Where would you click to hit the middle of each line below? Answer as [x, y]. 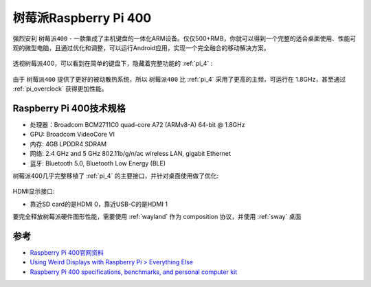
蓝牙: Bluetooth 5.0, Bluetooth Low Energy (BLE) [98, 163]
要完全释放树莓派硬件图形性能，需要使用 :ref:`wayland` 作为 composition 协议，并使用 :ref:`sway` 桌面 [157, 217]
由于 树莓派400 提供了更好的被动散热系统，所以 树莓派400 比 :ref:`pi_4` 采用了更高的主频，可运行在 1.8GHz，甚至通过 [179, 79]
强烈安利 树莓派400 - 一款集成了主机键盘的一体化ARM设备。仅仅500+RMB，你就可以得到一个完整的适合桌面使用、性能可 [184, 38]
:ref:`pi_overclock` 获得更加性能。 [60, 89]
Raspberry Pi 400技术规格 [69, 108]
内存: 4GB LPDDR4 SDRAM [68, 143]
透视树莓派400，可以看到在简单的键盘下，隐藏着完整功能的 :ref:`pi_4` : [113, 64]
